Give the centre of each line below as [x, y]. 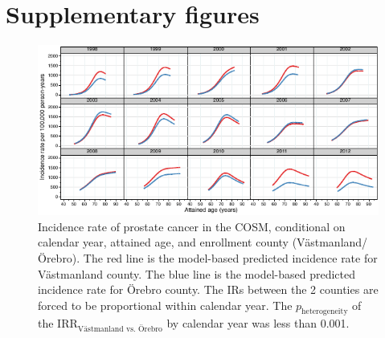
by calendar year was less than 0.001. [258, 323]
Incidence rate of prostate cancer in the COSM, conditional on [192, 226]
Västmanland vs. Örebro [120, 329]
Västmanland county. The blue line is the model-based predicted [197, 273]
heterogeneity [325, 312]
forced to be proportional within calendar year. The [165, 305]
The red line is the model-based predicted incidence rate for [230, 257]
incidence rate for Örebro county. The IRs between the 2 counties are [208, 289]
